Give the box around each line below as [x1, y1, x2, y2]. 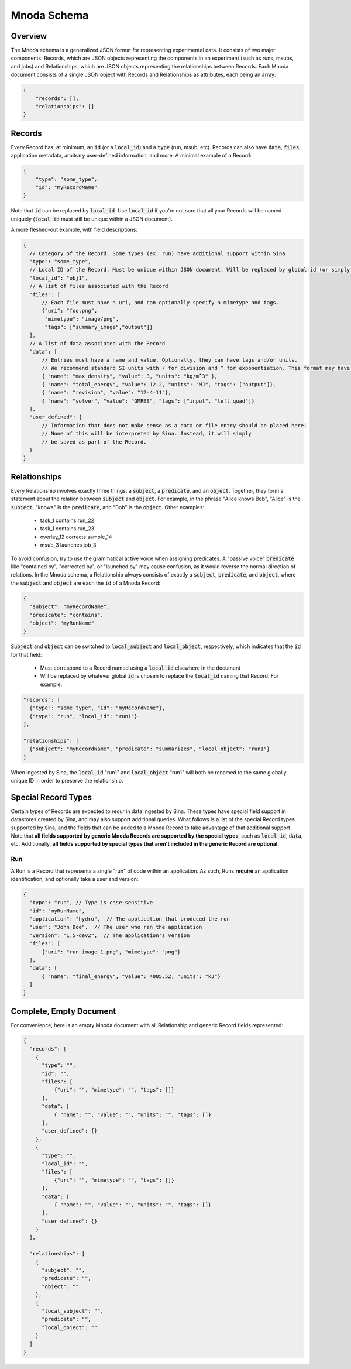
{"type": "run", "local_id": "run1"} [29, 713, 137, 719]
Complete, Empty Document [11, 1007, 116, 1017]
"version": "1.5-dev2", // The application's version [29, 932, 190, 939]
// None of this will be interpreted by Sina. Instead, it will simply [42, 430, 252, 437]
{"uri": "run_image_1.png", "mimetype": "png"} [42, 948, 181, 955]
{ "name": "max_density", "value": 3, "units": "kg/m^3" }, [42, 373, 218, 380]
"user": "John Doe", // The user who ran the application [29, 924, 202, 931]
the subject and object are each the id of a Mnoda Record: [11, 579, 161, 586]
